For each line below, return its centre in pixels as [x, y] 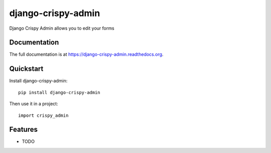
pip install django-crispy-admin [59, 92]
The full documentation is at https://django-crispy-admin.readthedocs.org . [86, 54]
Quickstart [26, 69]
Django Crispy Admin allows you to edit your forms [62, 28]
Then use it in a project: [34, 104]
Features [23, 130]
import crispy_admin [43, 115]
